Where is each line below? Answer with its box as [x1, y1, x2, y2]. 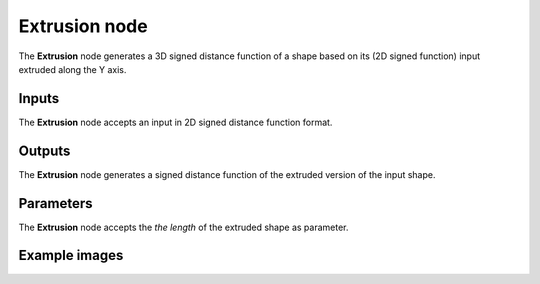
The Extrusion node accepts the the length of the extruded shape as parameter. [18, 221, 349, 233]
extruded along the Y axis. [18, 63, 127, 75]
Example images [18, 247, 124, 264]
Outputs [18, 142, 71, 159]
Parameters [18, 195, 93, 212]
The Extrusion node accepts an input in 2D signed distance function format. [18, 116, 333, 128]
